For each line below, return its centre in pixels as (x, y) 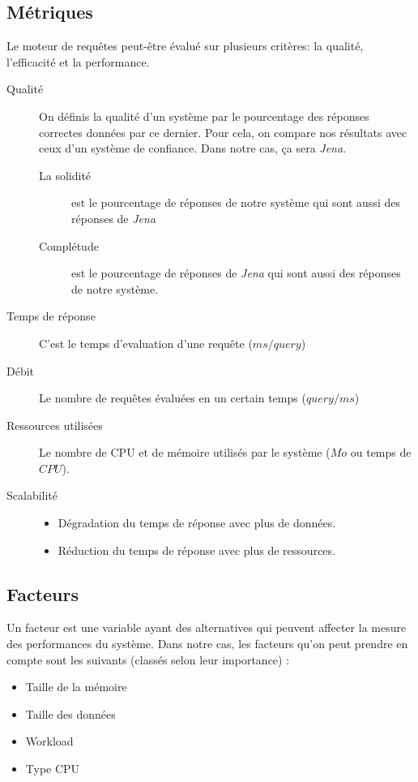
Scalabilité (32, 495)
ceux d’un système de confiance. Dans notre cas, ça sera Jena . (193, 148)
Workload (49, 741)
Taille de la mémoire (76, 687)
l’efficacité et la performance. (78, 61)
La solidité (65, 175)
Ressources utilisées (55, 425)
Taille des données (70, 713)
